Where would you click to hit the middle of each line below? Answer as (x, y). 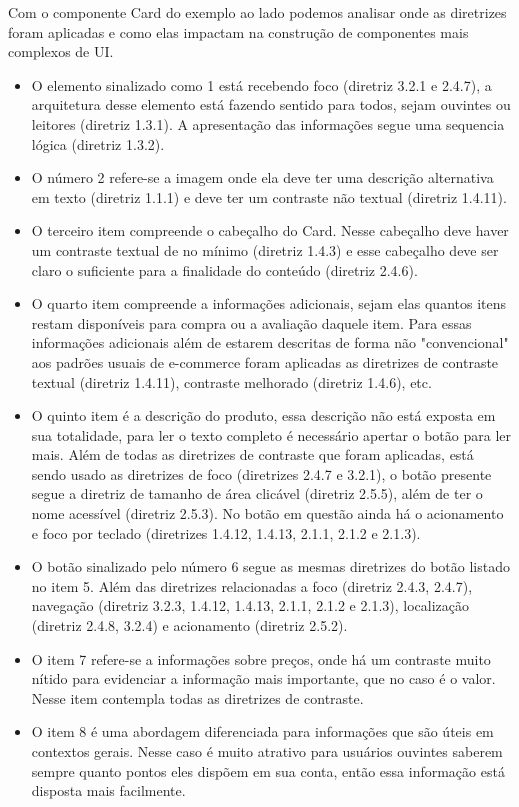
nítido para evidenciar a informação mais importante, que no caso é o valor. (263, 678)
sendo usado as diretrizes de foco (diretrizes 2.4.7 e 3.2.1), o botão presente (261, 473)
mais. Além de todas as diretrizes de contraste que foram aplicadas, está (252, 454)
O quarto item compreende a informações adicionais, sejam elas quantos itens (269, 303)
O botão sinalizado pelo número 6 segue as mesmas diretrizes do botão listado (270, 566)
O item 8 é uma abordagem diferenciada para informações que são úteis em (262, 731)
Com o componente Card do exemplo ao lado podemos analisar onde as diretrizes (257, 12)
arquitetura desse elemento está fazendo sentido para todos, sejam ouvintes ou (271, 104)
